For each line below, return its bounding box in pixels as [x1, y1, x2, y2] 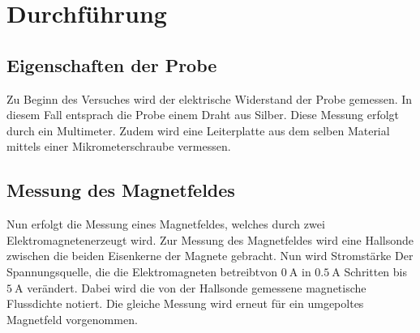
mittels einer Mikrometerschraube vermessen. [6, 138, 231, 155]
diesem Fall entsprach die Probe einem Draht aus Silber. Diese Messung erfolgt [6, 106, 400, 123]
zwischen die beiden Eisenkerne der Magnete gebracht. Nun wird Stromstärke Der [6, 247, 414, 264]
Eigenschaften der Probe [6, 52, 217, 77]
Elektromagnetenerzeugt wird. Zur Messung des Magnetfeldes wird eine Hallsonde [6, 231, 414, 248]
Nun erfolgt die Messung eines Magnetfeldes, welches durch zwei [6, 216, 325, 233]
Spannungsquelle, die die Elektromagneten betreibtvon [6, 263, 278, 280]
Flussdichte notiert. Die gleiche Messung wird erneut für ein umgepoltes [6, 295, 364, 312]
